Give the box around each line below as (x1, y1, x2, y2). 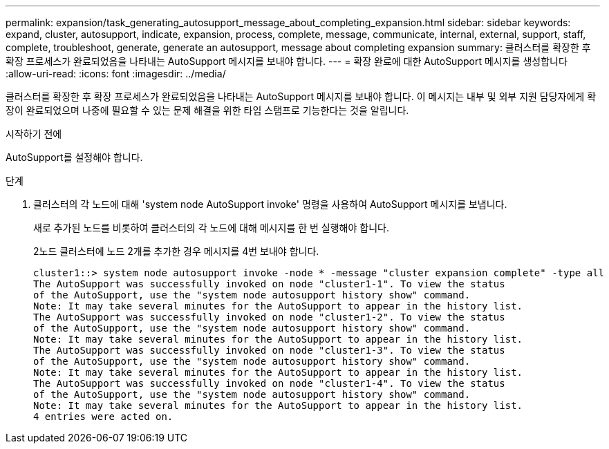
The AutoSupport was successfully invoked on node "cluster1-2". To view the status (33, 312, 505, 323)
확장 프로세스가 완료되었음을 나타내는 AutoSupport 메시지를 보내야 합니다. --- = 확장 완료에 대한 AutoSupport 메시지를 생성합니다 (6, 55, 568, 67)
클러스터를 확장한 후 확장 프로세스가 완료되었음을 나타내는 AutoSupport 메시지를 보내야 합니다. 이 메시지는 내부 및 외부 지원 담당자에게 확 (6, 90, 597, 102)
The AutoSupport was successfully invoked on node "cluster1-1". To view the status (33, 278, 505, 289)
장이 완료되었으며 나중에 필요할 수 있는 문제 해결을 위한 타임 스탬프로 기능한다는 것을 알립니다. (6, 104, 409, 116)
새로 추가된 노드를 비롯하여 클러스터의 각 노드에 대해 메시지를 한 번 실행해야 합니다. (33, 222, 389, 233)
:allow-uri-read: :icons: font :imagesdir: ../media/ (6, 68, 226, 79)
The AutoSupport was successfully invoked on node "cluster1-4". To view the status (33, 378, 505, 389)
